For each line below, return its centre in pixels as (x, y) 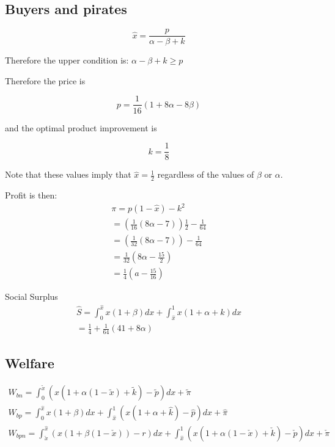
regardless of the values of (206, 174)
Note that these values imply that (68, 174)
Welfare (30, 362)
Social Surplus (31, 296)
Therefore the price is (45, 80)
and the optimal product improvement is (81, 127)
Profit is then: (31, 195)
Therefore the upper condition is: (67, 60)
